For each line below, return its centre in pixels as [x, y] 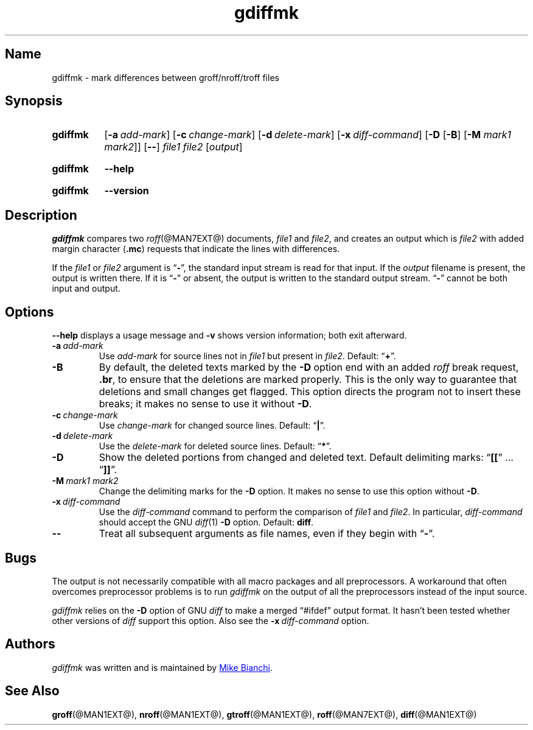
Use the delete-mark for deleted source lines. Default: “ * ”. [215, 446]
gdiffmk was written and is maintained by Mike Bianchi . [162, 667]
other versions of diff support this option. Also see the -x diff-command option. [211, 620]
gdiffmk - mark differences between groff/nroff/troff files [165, 77]
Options [30, 312]
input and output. [86, 289]
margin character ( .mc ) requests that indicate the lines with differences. [196, 249]
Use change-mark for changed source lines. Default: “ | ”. [212, 426]
